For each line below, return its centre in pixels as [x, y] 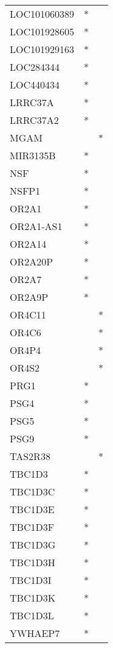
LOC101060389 [42, 14]
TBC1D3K [33, 598]
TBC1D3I [31, 580]
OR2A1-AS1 [36, 226]
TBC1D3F [32, 527]
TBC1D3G [33, 545]
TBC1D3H [33, 562]
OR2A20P [32, 261]
